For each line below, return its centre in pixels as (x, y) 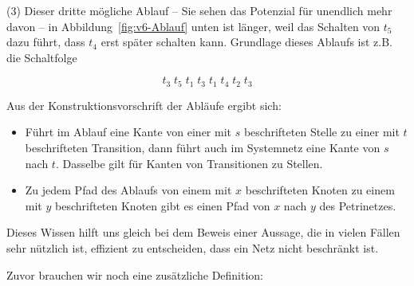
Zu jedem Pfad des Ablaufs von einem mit (128, 190)
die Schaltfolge (42, 57)
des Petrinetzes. (358, 205)
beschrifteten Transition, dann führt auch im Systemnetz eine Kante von (203, 148)
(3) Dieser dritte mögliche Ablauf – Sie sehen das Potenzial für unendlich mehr (199, 10)
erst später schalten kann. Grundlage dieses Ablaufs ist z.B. (247, 42)
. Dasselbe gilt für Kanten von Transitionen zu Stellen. (189, 163)
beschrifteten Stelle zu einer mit (321, 132)
